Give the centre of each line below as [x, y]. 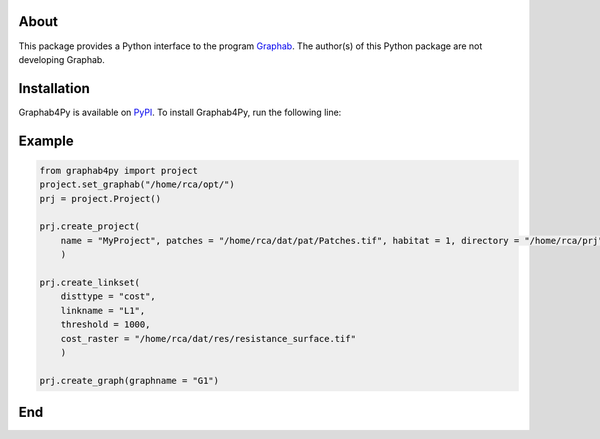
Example [46, 140]
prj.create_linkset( [89, 282]
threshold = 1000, [105, 324]
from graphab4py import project [119, 170]
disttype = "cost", [108, 296]
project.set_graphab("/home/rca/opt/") [137, 184]
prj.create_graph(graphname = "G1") [129, 380]
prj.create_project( [89, 226]
